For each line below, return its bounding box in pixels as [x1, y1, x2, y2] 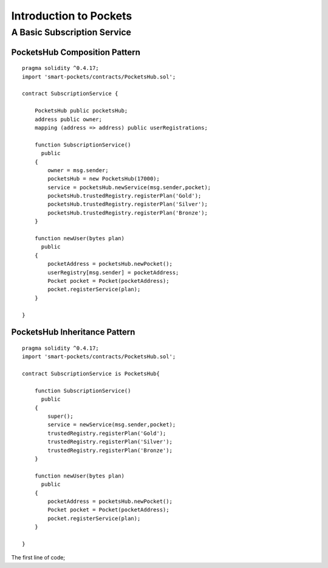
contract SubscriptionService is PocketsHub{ [22, 370, 160, 377]
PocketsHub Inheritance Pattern [11, 327, 135, 338]
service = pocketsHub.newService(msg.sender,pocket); [47, 184, 211, 191]
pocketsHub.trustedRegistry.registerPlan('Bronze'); [47, 209, 208, 216]
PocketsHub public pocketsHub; [34, 107, 128, 114]
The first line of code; [11, 554, 66, 561]
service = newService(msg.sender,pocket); [47, 421, 176, 428]
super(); [47, 413, 73, 420]
